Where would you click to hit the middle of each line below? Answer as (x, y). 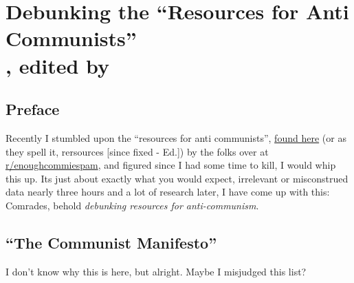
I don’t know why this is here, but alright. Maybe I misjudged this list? (156, 271)
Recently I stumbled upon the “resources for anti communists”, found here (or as (176, 137)
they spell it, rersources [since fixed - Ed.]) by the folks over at (137, 151)
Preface (33, 109)
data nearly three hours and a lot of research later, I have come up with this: (168, 192)
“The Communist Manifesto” (111, 242)
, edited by (58, 65)
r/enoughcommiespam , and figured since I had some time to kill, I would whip (171, 165)
